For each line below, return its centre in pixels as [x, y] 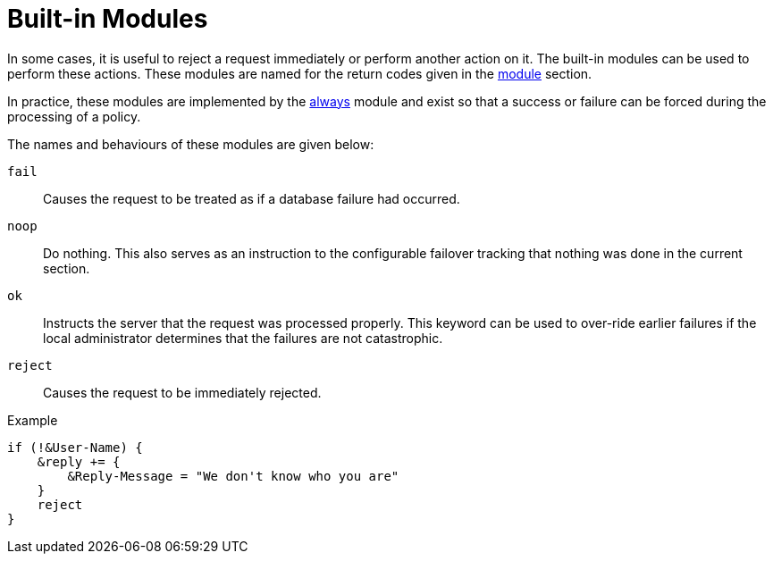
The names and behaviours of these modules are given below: [191, 144]
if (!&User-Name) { [75, 447]
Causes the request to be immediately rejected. [182, 392]
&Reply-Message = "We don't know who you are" [233, 476]
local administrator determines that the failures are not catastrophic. [243, 338]
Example [33, 420]
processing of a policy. [74, 116]
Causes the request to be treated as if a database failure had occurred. [252, 198]
